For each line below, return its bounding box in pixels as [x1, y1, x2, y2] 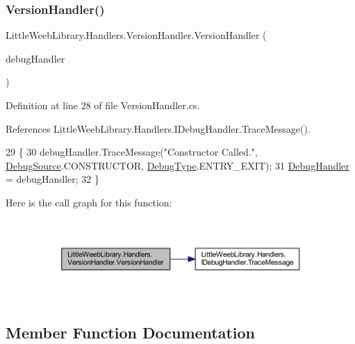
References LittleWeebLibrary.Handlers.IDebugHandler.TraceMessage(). [6, 121, 311, 136]
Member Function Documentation [6, 321, 256, 343]
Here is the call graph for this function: [6, 195, 172, 209]
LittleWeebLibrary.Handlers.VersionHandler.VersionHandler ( [6, 28, 267, 42]
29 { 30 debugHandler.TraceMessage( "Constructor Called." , [6, 145, 258, 159]
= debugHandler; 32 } [6, 172, 100, 186]
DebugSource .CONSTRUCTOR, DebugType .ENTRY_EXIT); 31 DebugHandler [6, 158, 349, 172]
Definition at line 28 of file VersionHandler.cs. [6, 98, 200, 112]
